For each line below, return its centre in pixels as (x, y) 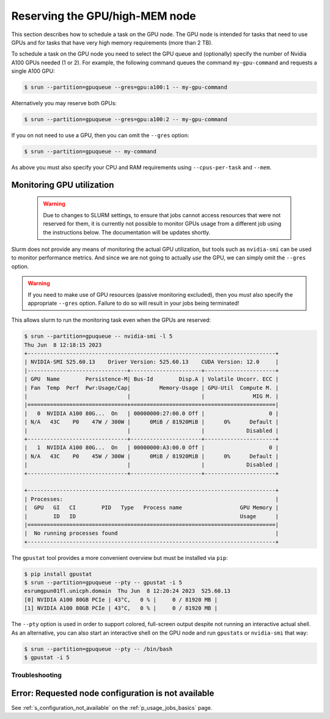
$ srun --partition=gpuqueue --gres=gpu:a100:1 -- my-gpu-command (126, 88)
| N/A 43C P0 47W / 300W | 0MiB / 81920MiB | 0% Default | (152, 422)
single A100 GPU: (33, 71)
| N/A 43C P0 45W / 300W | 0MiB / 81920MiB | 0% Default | (152, 456)
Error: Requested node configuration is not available (113, 693)
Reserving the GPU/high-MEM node (104, 16)
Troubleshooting (37, 675)
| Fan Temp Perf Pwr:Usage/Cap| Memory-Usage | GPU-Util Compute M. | (152, 388)
